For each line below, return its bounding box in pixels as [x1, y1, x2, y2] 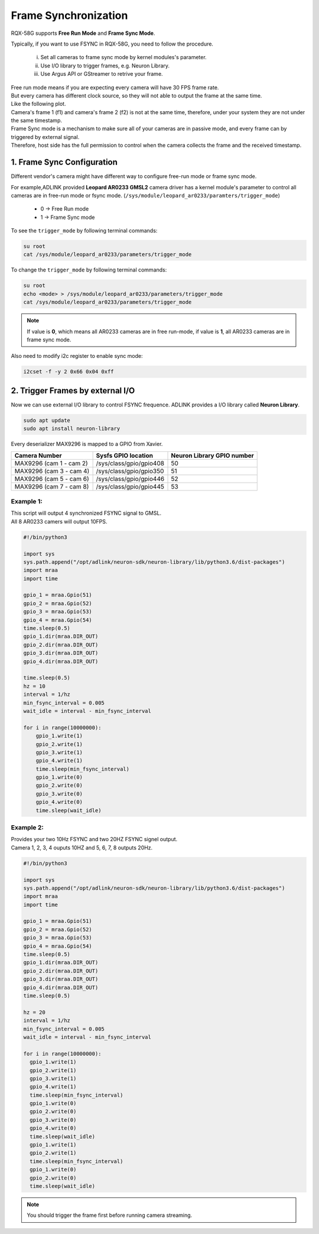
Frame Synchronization [11, 9, 128, 22]
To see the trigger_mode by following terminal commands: [11, 227, 158, 234]
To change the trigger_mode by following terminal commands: [11, 266, 167, 273]
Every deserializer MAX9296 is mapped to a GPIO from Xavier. [11, 441, 163, 448]
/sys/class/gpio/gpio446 [96, 474, 165, 483]
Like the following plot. [11, 101, 66, 108]
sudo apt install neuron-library [23, 425, 121, 432]
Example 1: [11, 497, 43, 505]
